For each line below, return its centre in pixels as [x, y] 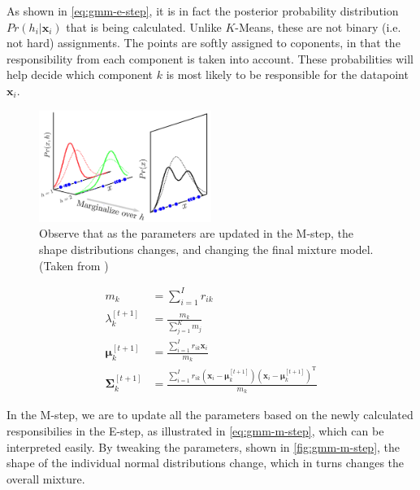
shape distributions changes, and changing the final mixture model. [206, 249]
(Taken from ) [74, 265]
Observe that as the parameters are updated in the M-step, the [197, 233]
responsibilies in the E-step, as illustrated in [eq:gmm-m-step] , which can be [195, 431]
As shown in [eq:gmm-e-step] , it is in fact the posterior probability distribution [203, 11]
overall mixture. [46, 478]
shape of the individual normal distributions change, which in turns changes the [206, 463]
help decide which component [80, 74]
